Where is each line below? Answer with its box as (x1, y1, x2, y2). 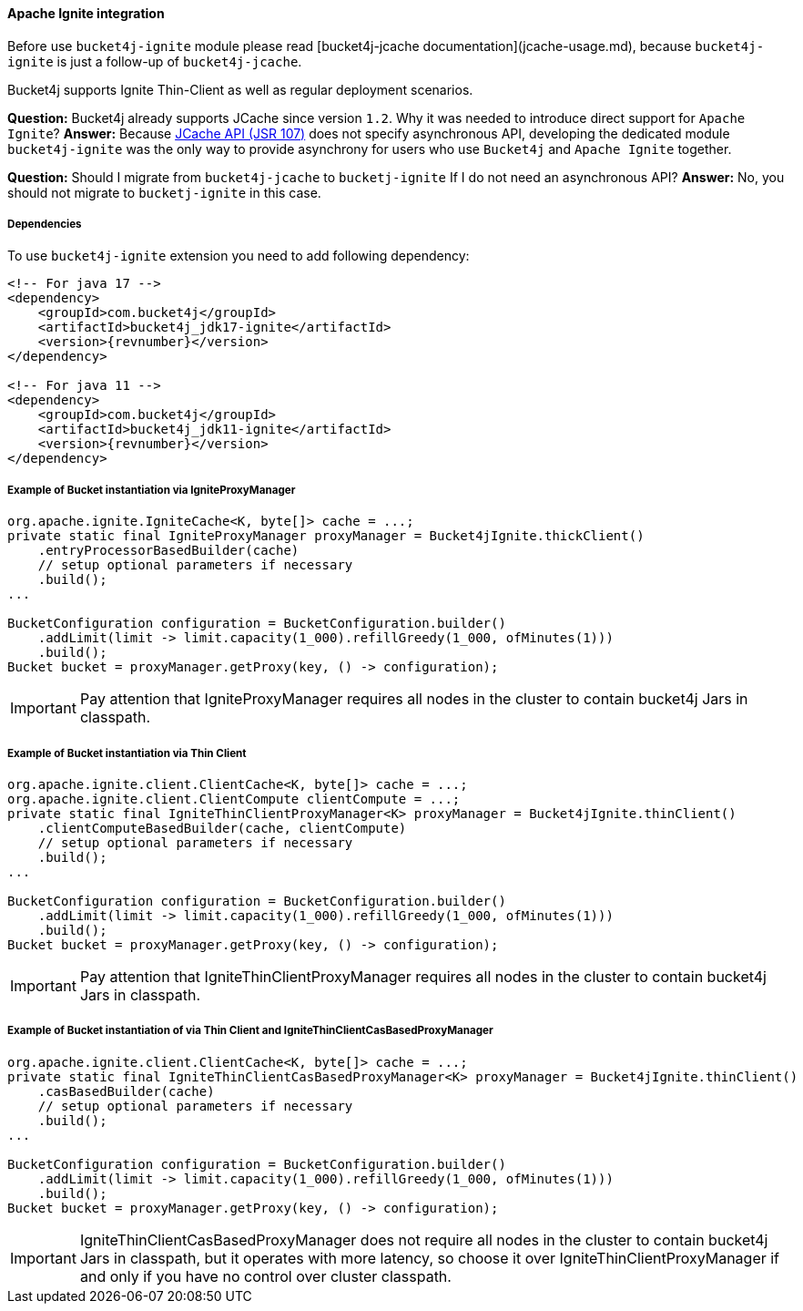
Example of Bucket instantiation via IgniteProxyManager (7, 483, 296, 497)
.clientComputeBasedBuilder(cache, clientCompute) (37, 820, 407, 835)
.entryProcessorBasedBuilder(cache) (37, 543, 300, 558)
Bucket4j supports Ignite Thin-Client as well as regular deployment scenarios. (7, 81, 473, 97)
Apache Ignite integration (7, 5, 165, 21)
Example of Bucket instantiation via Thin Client (7, 746, 247, 760)
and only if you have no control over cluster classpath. (79, 1266, 452, 1285)
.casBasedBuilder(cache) (37, 1083, 215, 1099)
